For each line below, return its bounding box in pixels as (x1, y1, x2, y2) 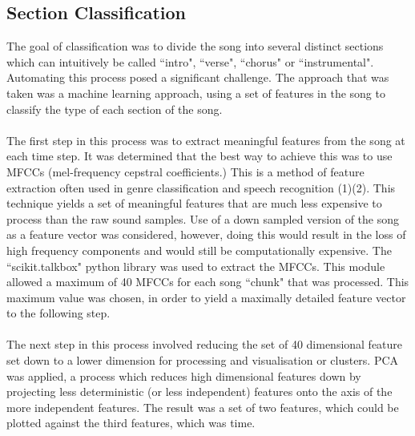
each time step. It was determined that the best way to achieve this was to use (6, 147, 393, 164)
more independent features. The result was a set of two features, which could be (6, 398, 399, 415)
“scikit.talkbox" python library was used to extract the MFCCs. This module (6, 257, 385, 274)
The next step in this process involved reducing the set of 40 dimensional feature (6, 336, 403, 353)
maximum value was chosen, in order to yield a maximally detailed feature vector (6, 289, 406, 305)
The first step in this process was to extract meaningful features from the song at (6, 131, 405, 148)
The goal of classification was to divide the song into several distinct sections (6, 38, 384, 54)
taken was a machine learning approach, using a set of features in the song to (6, 84, 385, 101)
